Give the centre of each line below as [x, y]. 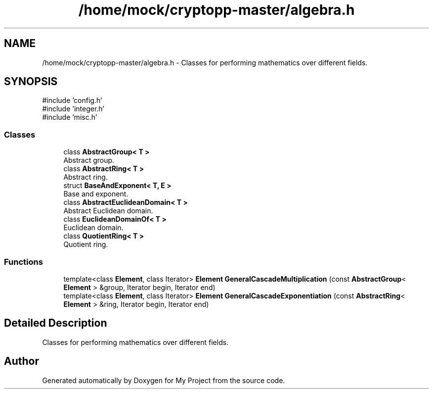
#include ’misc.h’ [70, 117]
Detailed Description [56, 323]
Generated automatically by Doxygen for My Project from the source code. [164, 380]
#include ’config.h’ [72, 100]
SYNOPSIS [31, 82]
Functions [23, 262]
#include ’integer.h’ [73, 109]
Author [22, 361]
